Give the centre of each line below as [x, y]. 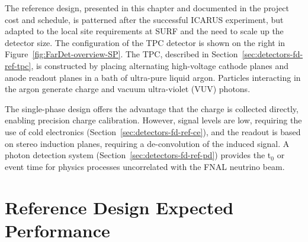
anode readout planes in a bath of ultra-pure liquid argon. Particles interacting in [153, 77]
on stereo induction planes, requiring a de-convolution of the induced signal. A [147, 143]
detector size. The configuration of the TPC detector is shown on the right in [145, 42]
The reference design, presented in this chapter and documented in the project [147, 8]
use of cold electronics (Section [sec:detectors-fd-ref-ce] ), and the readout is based [153, 131]
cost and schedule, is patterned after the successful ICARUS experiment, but [144, 19]
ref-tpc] [18, 65]
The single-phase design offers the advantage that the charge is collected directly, [152, 108]
